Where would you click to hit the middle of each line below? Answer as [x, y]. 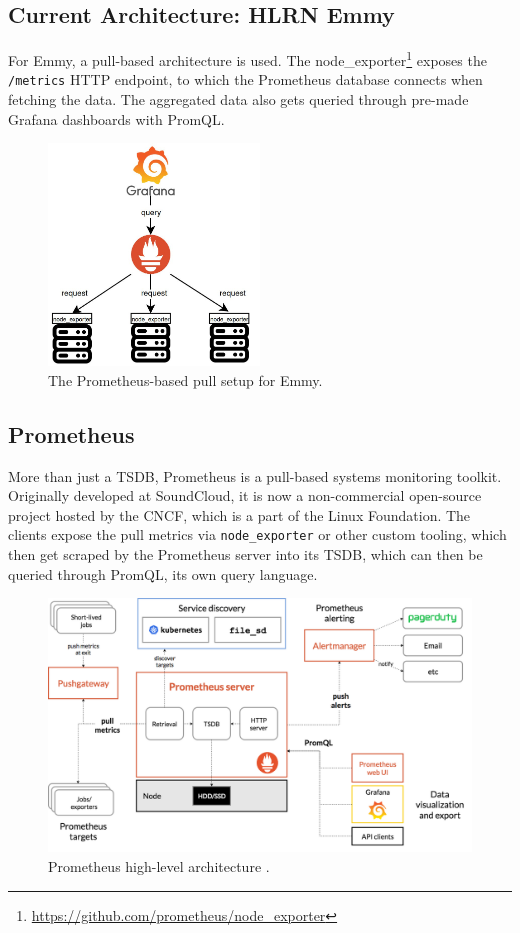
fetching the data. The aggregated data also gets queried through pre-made [238, 99]
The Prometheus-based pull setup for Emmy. [185, 379]
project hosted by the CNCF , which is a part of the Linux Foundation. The [239, 514]
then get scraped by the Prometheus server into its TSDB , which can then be [245, 553]
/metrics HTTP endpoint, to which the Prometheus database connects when [245, 79]
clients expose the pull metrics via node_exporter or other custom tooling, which [257, 534]
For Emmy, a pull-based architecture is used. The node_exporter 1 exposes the [247, 58]
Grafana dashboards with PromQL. [116, 118]
